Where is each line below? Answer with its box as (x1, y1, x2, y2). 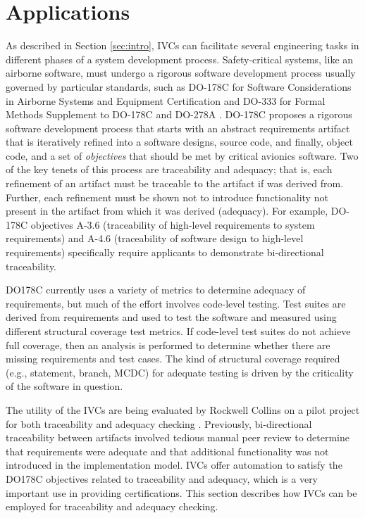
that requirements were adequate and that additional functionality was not (6, 443, 329, 458)
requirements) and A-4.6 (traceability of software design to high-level (6, 231, 304, 246)
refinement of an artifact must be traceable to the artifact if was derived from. (6, 176, 344, 191)
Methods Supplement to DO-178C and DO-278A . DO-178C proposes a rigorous (6, 107, 352, 122)
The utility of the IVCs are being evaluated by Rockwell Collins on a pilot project (6, 402, 360, 417)
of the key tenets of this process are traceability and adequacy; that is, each (6, 162, 333, 177)
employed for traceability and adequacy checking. (6, 499, 218, 514)
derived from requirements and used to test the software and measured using (6, 310, 337, 324)
